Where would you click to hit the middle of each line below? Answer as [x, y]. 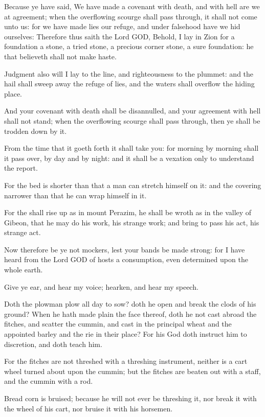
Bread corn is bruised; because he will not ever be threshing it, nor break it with [130, 398]
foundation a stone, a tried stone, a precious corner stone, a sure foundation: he [129, 46]
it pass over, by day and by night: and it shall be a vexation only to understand [129, 158]
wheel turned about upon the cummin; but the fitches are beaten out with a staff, [132, 371]
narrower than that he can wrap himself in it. [75, 195]
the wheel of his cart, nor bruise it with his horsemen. [89, 408]
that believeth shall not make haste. [60, 56]
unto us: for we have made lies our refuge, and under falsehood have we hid [122, 26]
